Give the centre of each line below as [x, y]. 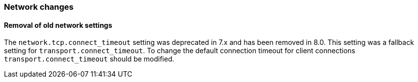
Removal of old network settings [58, 25]
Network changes [39, 7]
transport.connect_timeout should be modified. [89, 59]
